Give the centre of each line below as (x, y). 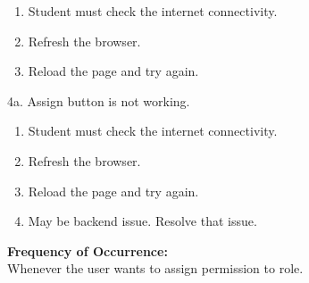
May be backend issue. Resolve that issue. (142, 221)
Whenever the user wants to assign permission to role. (155, 268)
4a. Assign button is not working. (99, 100)
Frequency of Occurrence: (88, 250)
